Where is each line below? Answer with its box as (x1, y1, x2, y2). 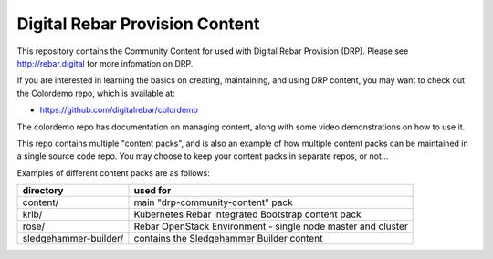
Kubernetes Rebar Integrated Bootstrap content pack (133, 208, 362, 221)
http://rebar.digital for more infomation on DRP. (16, 57, 194, 68)
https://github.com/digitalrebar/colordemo (39, 105, 199, 116)
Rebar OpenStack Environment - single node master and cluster (133, 220, 408, 233)
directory (22, 184, 64, 197)
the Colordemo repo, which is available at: (16, 88, 175, 98)
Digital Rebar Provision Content (16, 14, 260, 34)
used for (133, 184, 172, 197)
